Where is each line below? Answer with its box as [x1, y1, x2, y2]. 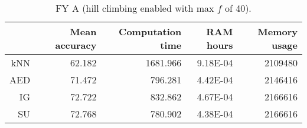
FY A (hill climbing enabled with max [55, 1, 214, 15]
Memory [257, 25, 298, 38]
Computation [119, 25, 182, 38]
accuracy [55, 38, 97, 52]
